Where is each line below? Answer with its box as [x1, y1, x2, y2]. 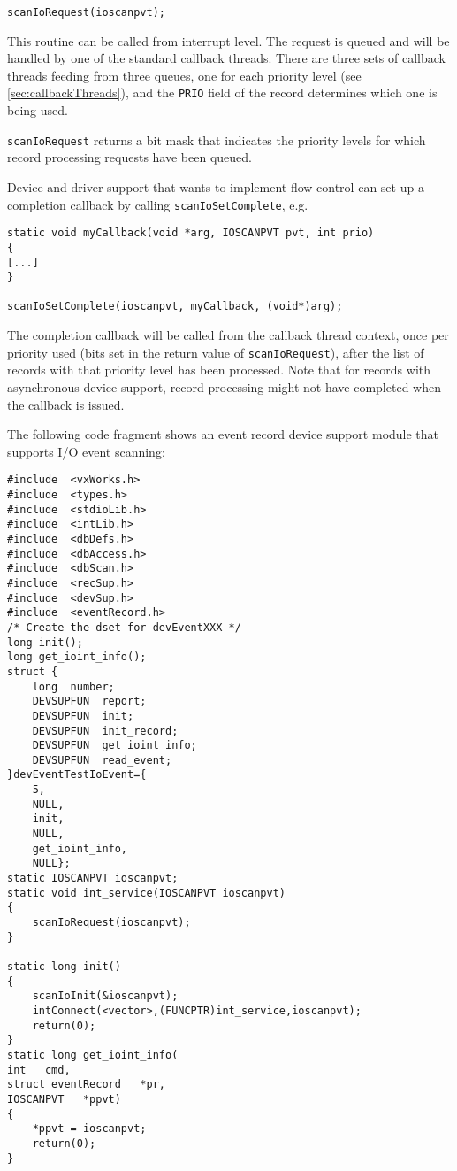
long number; [32, 680, 115, 693]
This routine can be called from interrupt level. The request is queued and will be [7, 31, 450, 50]
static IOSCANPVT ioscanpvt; [7, 872, 179, 885]
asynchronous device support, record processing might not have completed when [7, 377, 441, 396]
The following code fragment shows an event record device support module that [7, 425, 439, 443]
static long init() [7, 960, 121, 973]
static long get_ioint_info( [7, 1048, 179, 1061]
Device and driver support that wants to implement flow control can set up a [7, 177, 424, 196]
